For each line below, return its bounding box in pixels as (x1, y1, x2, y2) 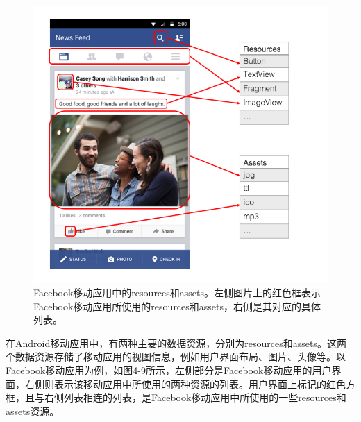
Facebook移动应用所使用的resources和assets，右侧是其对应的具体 (33, 298, 321, 313)
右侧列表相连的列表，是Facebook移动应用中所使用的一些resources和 (44, 390, 346, 405)
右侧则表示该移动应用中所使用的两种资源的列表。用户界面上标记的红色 (24, 376, 346, 391)
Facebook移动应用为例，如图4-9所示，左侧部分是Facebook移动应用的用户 (6, 363, 332, 378)
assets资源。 (6, 403, 60, 418)
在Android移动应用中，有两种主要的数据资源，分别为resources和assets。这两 (6, 335, 346, 350)
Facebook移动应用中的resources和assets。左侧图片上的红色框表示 (33, 285, 321, 300)
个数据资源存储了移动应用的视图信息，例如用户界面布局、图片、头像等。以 (6, 349, 346, 364)
